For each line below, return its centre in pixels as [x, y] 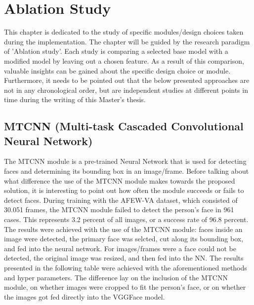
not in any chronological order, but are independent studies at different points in [126, 90]
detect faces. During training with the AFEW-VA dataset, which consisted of [121, 200]
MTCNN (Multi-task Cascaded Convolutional [124, 126]
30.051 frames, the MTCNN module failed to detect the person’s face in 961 [119, 210]
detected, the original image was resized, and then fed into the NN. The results [124, 258]
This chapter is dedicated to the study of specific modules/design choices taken [124, 32]
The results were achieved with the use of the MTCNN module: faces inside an [123, 229]
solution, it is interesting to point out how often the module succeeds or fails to [124, 190]
